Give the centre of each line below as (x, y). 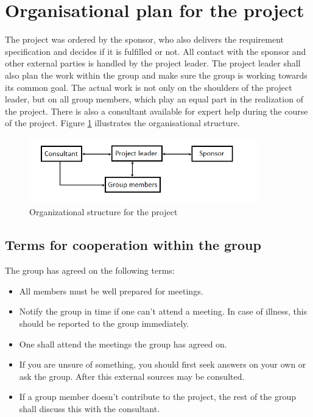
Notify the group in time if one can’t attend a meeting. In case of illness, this (163, 311)
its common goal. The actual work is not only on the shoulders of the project (149, 87)
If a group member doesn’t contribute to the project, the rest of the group (158, 397)
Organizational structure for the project (104, 212)
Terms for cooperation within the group (133, 245)
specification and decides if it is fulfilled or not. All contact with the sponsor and (156, 51)
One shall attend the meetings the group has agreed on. (123, 344)
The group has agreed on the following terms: (90, 270)
